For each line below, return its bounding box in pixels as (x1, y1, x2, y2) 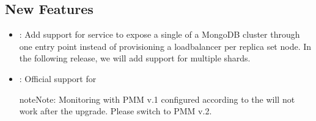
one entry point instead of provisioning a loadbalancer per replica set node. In (19, 40, 312, 52)
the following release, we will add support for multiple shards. (19, 52, 251, 64)
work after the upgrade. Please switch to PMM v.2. (19, 105, 212, 117)
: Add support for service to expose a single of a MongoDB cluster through (19, 28, 300, 41)
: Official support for (19, 72, 97, 85)
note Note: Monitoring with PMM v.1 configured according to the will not (19, 92, 295, 105)
